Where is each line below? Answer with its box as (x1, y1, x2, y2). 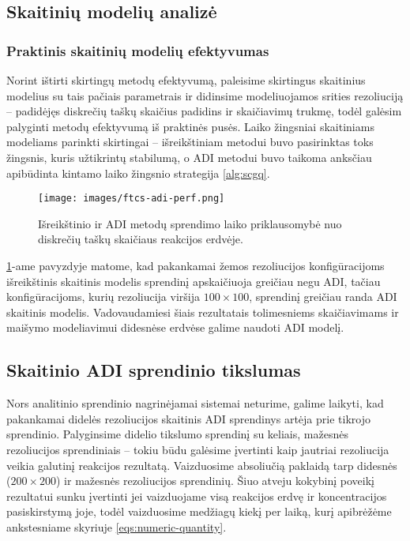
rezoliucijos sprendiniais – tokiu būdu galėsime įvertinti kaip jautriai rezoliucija (6, 441, 389, 457)
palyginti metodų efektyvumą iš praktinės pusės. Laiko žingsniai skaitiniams (6, 118, 374, 134)
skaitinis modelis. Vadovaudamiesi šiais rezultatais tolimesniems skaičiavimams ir (6, 303, 399, 320)
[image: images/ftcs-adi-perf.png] (38, 193, 225, 205)
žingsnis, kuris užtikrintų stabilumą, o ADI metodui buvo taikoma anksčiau (6, 148, 372, 165)
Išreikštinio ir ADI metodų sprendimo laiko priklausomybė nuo (38, 215, 342, 231)
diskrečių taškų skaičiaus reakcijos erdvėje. (38, 231, 243, 247)
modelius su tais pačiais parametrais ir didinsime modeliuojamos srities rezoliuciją (6, 87, 404, 103)
